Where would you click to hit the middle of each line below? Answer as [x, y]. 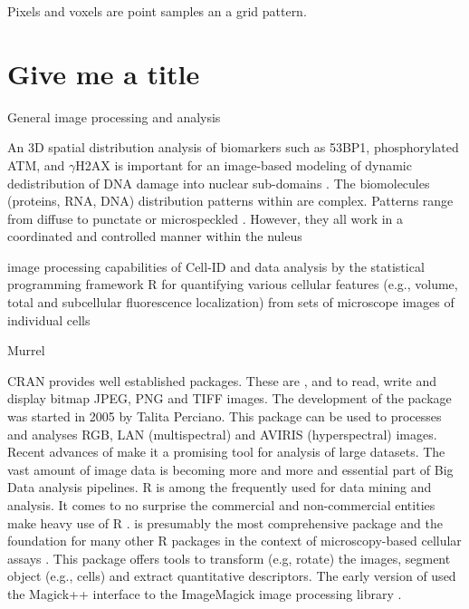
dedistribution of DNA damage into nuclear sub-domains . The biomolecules [219, 183]
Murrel [26, 350]
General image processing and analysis [114, 116]
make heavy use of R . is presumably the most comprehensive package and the [225, 522]
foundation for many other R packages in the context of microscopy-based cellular [234, 541]
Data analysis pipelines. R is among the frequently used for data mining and [220, 487]
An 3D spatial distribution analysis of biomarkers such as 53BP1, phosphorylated [233, 147]
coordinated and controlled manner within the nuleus [155, 236]
